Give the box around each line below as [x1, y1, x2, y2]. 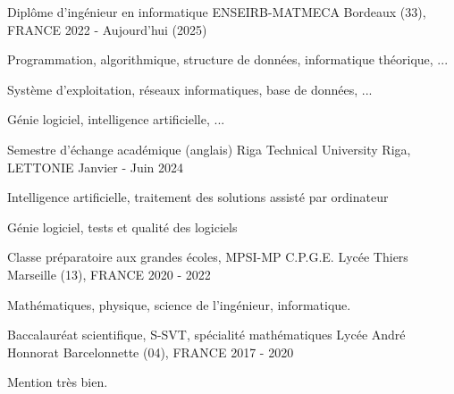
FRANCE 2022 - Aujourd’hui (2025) [7, 20, 207, 38]
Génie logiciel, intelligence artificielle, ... [7, 110, 225, 129]
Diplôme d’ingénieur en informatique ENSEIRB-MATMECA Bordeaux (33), [7, 3, 426, 21]
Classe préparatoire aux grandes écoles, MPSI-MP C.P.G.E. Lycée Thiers [7, 247, 408, 266]
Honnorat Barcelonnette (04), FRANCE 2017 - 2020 [7, 342, 294, 361]
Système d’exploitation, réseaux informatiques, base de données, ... [7, 80, 373, 98]
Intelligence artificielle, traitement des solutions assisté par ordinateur [7, 188, 389, 206]
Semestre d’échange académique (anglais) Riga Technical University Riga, [7, 139, 411, 158]
